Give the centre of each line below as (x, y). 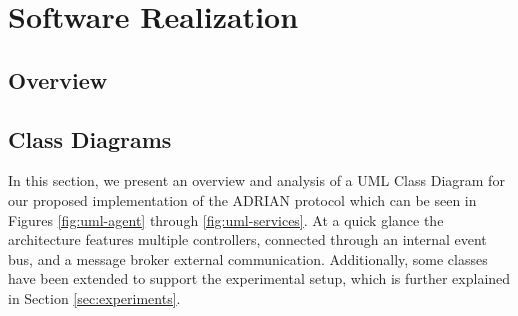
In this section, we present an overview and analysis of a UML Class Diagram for (256, 180)
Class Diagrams (90, 138)
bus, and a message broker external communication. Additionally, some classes (248, 258)
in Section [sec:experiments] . (94, 297)
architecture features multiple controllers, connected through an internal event (247, 239)
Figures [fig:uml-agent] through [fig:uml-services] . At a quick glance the (226, 219)
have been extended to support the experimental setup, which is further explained (259, 278)
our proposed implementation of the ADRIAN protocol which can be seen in (242, 199)
